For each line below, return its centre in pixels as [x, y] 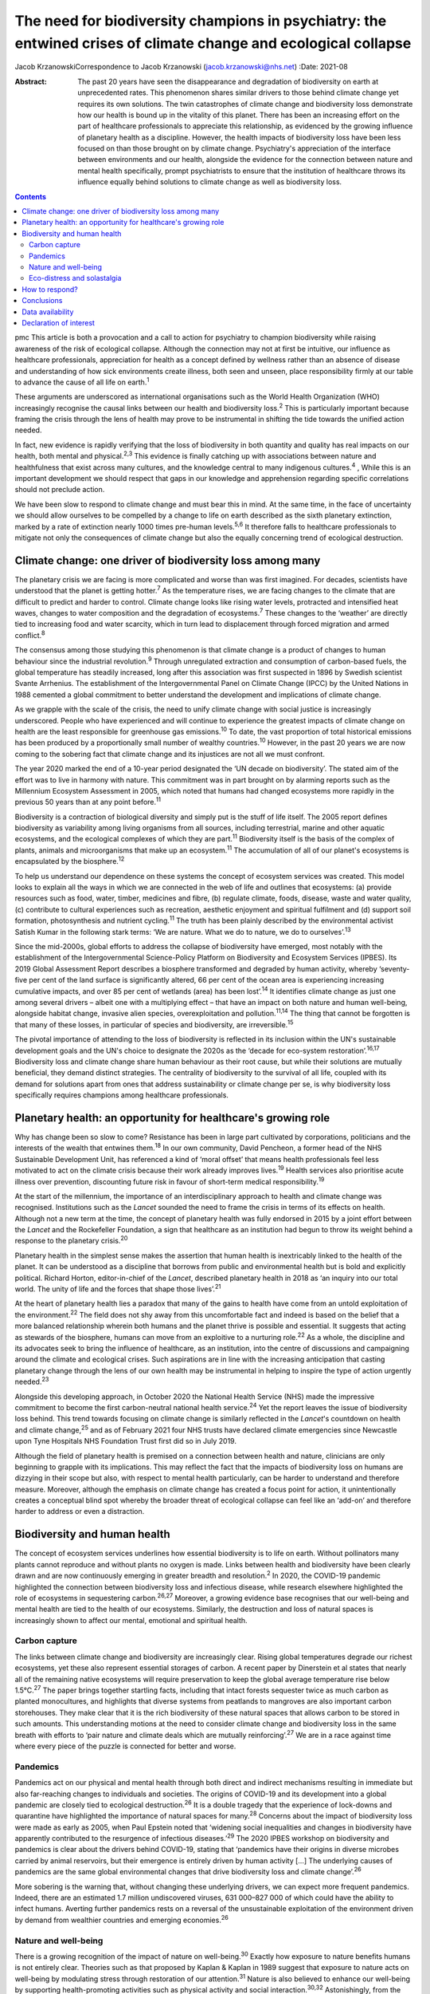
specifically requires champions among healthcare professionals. [121, 1095]
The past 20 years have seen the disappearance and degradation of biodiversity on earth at [228, 81]
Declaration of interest [59, 322]
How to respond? [50, 289]
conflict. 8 [30, 634]
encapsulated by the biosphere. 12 [70, 861]
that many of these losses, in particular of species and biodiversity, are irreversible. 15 [154, 1024]
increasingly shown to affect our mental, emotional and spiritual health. [131, 1620]
